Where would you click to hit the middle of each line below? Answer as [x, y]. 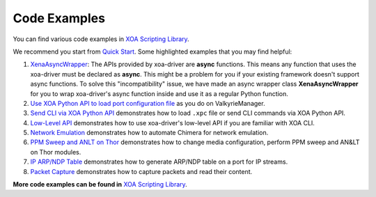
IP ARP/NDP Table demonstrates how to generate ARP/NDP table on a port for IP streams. [159, 162]
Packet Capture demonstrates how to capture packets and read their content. [141, 171]
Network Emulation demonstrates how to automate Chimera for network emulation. [149, 133]
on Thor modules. [56, 152]
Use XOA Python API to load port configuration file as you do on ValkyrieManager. [148, 103]
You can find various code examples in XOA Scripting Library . [101, 39]
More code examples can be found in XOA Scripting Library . [100, 184]
